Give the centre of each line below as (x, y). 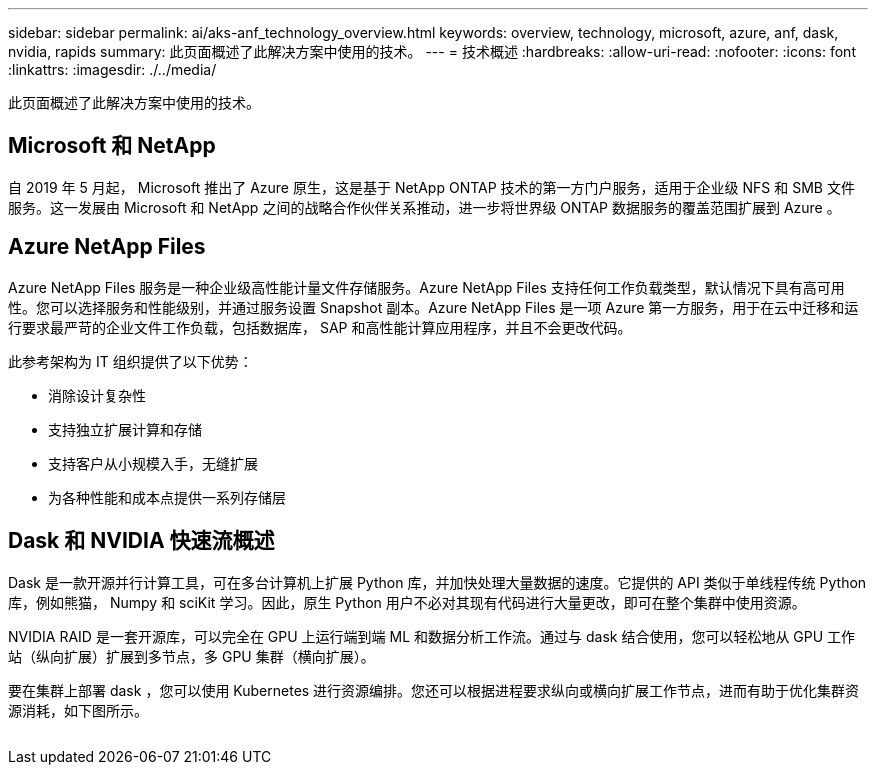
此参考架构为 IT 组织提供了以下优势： (130, 361)
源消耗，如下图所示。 (78, 710)
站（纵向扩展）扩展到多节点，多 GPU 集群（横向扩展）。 (191, 656)
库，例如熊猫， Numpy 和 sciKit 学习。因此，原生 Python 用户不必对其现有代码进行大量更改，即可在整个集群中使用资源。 (407, 602)
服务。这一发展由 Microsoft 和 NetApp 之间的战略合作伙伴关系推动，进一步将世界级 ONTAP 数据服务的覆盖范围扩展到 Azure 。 (424, 207)
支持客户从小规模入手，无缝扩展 (153, 463)
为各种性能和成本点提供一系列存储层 (167, 497)
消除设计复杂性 (97, 395)
